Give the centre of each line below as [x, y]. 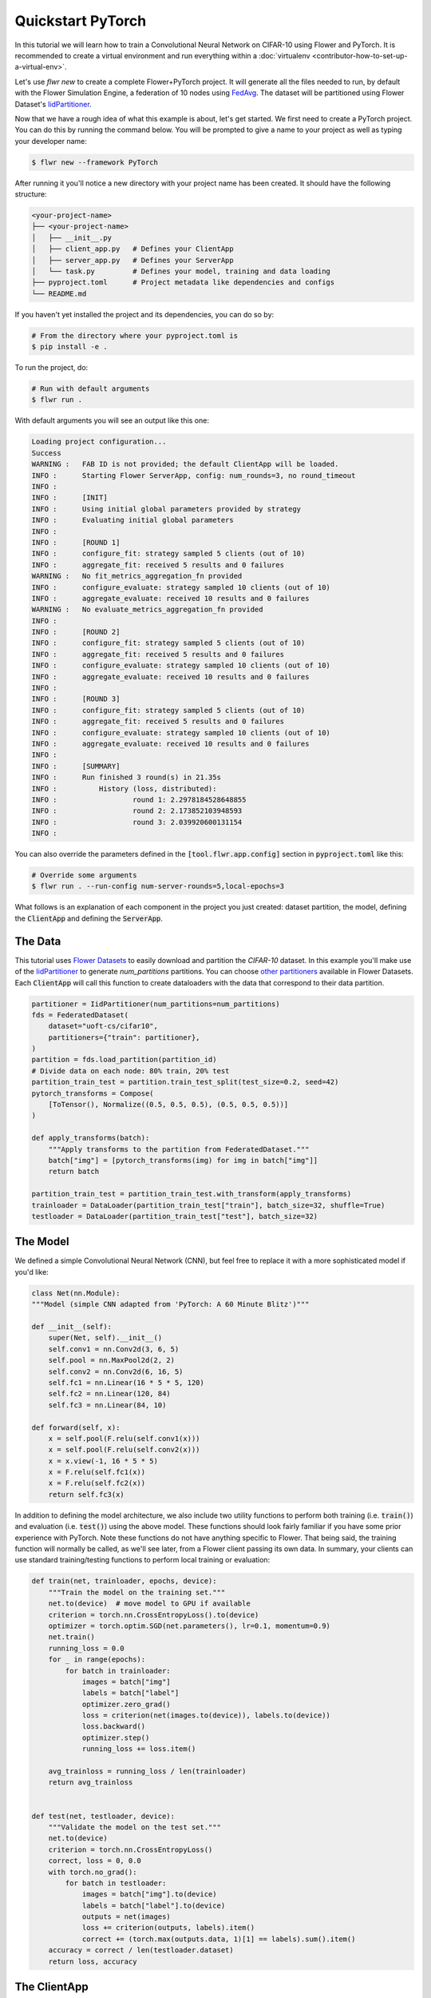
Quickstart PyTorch [81, 21]
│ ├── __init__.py [71, 237]
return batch [74, 1172]
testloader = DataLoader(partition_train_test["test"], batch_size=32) [175, 1216]
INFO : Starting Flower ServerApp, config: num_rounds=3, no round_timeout [194, 475]
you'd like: [32, 1272]
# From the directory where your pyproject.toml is [135, 335]
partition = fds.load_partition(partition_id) [124, 1060]
